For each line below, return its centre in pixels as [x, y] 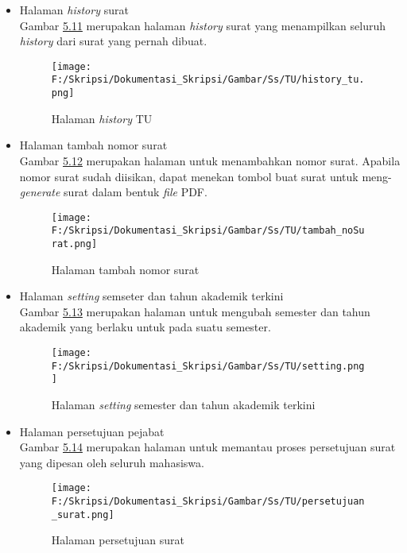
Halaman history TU [102, 118]
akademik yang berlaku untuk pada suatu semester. [145, 327]
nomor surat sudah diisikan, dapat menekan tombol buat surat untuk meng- [205, 176]
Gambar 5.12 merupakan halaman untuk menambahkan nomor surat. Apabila [210, 160]
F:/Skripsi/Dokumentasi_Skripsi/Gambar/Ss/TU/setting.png [208, 366]
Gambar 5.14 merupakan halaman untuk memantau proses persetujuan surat [207, 447]
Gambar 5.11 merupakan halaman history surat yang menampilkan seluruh [203, 25]
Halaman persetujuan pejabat [92, 431]
